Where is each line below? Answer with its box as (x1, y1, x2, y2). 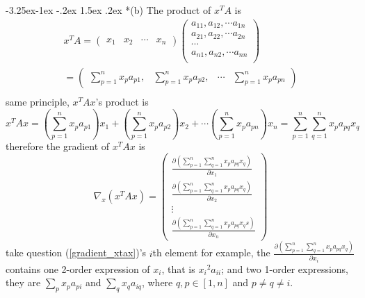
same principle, (6, 94, 70, 109)
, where (141, 275, 173, 290)
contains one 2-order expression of (6, 261, 150, 276)
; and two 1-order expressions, (221, 261, 349, 276)
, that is (161, 261, 195, 276)
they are (6, 275, 41, 290)
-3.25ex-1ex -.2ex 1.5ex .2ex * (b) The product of (6, 3, 211, 17)
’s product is (95, 94, 149, 109)
